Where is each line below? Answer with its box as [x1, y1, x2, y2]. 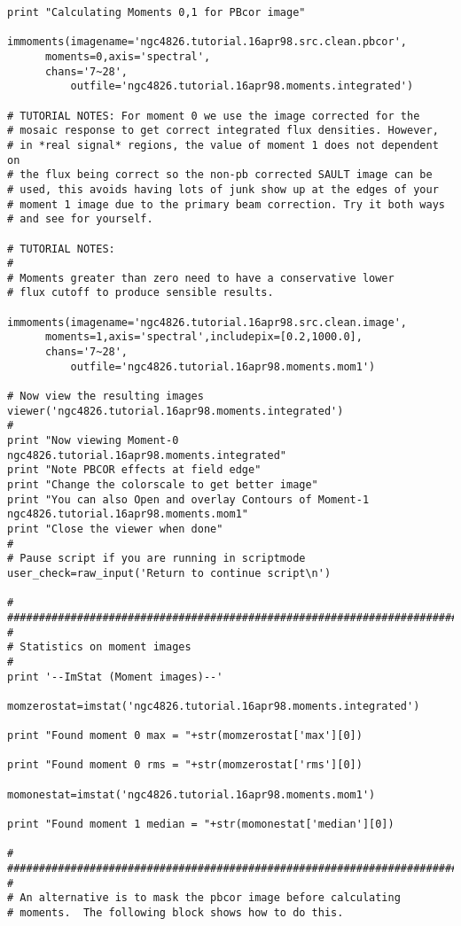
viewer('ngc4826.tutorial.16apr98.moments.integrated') [7, 404, 344, 417]
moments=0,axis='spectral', [44, 50, 211, 63]
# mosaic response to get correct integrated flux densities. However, [7, 124, 439, 137]
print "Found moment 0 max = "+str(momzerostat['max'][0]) [7, 729, 363, 743]
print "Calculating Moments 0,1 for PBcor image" [7, 6, 306, 19]
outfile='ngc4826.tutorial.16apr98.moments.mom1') [70, 360, 376, 373]
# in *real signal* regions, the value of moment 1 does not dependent [7, 138, 439, 152]
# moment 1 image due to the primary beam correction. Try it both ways [7, 198, 445, 211]
